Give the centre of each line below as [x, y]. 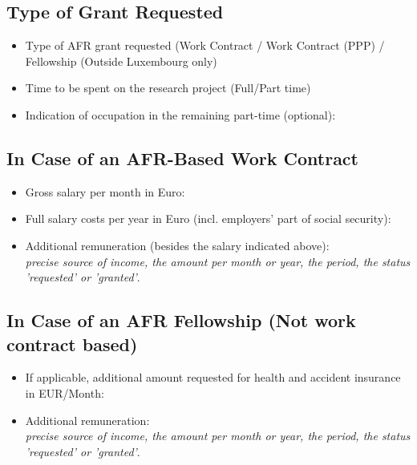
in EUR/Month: [65, 392]
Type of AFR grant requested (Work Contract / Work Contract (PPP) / [205, 45]
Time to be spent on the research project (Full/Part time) [168, 88]
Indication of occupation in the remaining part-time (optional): [180, 114]
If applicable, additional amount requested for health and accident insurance [213, 377]
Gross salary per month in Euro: [105, 191]
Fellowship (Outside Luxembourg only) [121, 61]
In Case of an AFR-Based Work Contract [182, 158]
